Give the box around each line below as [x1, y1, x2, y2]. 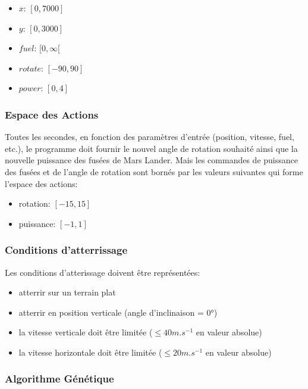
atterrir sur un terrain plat [18, 286, 116, 298]
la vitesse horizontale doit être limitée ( [18, 346, 162, 358]
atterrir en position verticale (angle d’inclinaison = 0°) [18, 306, 218, 318]
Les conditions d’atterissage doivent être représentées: [5, 266, 200, 278]
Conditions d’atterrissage [5, 242, 128, 257]
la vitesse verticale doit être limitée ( [18, 326, 153, 338]
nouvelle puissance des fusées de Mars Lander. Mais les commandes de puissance [5, 154, 298, 166]
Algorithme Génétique [5, 371, 114, 386]
